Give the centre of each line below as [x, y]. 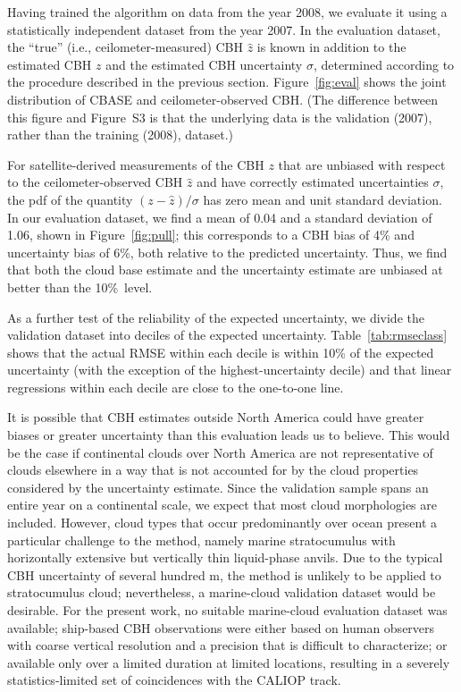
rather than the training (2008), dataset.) [121, 135]
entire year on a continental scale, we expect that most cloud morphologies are [222, 505]
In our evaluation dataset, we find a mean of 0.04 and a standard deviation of [220, 217]
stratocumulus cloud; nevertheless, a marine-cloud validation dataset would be [222, 592]
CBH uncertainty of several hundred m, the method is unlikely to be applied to [224, 574]
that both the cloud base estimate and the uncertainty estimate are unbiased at [225, 270]
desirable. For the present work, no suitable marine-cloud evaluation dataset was [227, 610]
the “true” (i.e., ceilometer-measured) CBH [126, 47]
